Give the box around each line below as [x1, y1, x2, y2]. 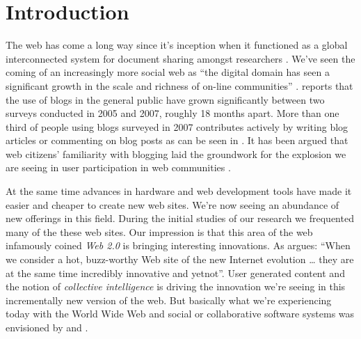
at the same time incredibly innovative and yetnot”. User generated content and [6, 265, 345, 280]
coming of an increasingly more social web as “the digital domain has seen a [6, 65, 330, 79]
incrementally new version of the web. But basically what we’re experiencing [6, 292, 332, 307]
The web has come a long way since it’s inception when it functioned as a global [6, 38, 348, 52]
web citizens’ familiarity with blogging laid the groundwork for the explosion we [6, 146, 346, 161]
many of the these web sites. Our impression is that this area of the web [6, 224, 313, 239]
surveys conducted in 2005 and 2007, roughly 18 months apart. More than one [6, 106, 339, 120]
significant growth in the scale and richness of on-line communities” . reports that [6, 78, 353, 93]
